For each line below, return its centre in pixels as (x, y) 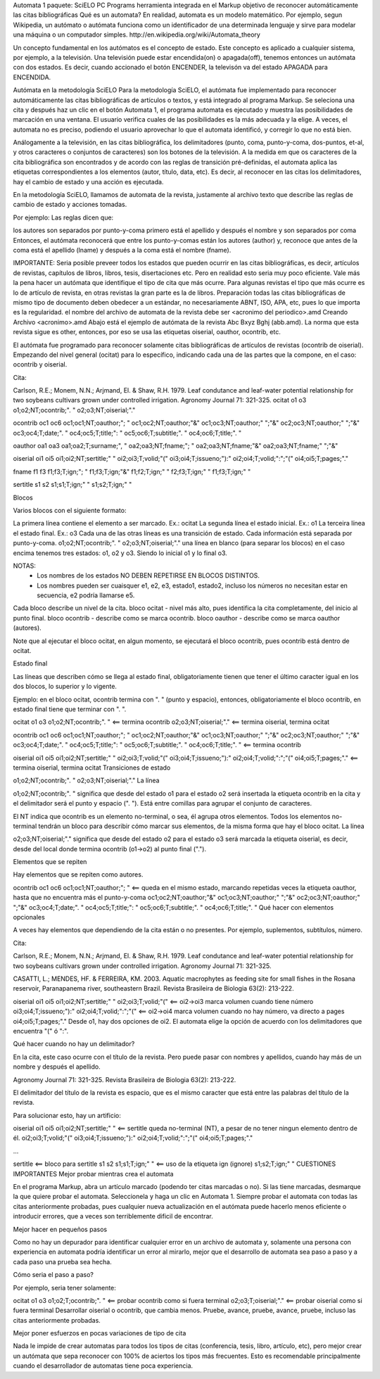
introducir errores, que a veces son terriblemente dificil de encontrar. (113, 1216)
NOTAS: (25, 566)
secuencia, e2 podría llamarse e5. (86, 595)
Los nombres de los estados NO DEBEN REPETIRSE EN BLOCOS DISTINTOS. (148, 576)
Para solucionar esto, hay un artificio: (67, 1115)
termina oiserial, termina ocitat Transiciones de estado (92, 768)
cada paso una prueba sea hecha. (62, 1262)
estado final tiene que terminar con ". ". (70, 709)
